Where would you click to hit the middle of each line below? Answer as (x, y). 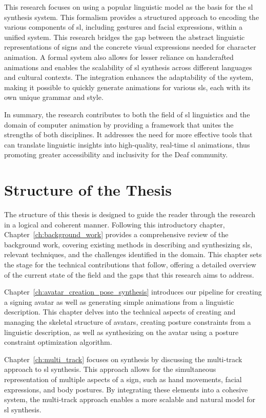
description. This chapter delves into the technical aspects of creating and (120, 312)
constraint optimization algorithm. (58, 342)
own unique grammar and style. (54, 97)
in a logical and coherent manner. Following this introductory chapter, (115, 224)
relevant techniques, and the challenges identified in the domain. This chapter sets (133, 254)
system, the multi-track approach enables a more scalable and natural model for (130, 399)
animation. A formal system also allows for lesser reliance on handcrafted (119, 57)
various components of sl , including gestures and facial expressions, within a (124, 27)
